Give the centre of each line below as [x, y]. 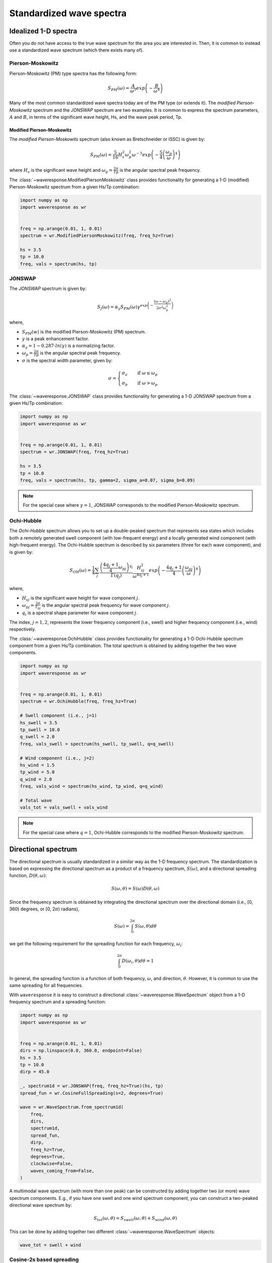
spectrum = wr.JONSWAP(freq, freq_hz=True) [75, 452]
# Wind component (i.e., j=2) [57, 758]
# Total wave [36, 800]
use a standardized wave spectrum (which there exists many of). [76, 50]
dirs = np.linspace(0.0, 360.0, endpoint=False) [81, 1051]
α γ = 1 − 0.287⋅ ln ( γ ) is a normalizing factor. [69, 346]
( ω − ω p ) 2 [162, 301]
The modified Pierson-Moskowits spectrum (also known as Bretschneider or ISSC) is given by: [107, 139]
